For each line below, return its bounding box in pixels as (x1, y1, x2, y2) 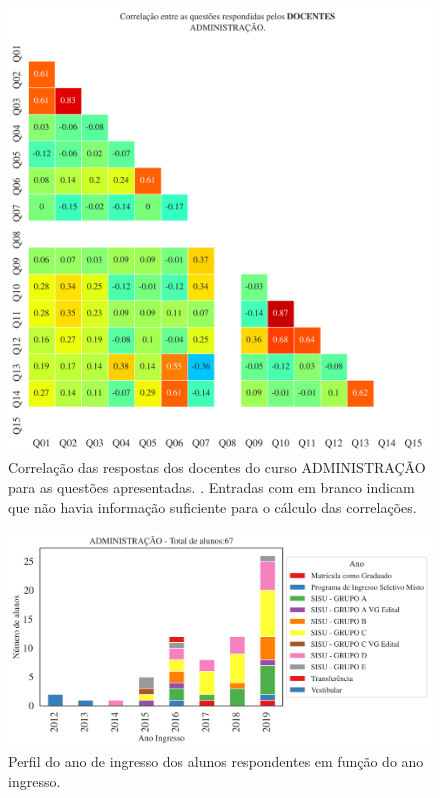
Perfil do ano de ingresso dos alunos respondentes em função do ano (8, 751, 424, 772)
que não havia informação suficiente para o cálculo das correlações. (8, 496, 417, 517)
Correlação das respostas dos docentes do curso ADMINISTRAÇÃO (8, 457, 426, 478)
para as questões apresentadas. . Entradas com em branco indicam (8, 476, 415, 497)
